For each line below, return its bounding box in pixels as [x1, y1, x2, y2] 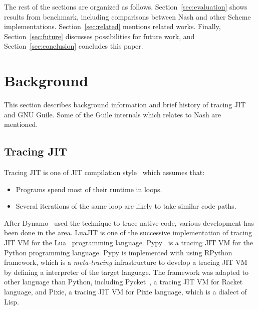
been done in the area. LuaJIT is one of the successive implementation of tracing [4, 227, 252, 238]
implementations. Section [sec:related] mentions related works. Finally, [4, 21, 221, 32]
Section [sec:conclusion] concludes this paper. [4, 41, 143, 51]
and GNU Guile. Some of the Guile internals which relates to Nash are [4, 109, 221, 119]
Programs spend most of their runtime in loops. [16, 184, 162, 194]
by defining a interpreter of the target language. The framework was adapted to [4, 266, 248, 277]
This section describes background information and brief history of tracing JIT [4, 99, 246, 110]
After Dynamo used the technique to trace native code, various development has [4, 217, 254, 228]
